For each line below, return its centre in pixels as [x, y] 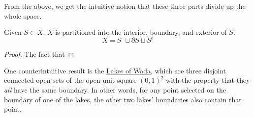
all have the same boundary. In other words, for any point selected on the [115, 90]
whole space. [23, 15]
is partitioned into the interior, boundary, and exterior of [141, 32]
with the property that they [208, 80]
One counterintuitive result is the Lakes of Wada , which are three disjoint [115, 70]
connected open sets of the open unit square [70, 80]
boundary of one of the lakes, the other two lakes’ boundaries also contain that [123, 99]
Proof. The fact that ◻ [39, 54]
